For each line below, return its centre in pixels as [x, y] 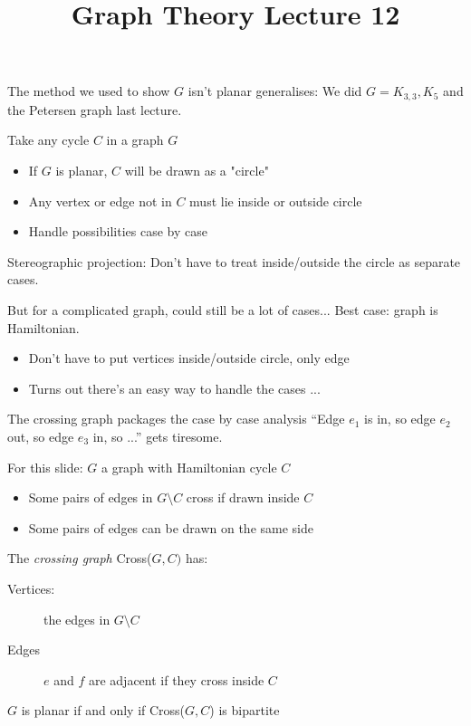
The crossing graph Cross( [80, 558]
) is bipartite [245, 710]
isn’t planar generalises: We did [275, 91]
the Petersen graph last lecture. [95, 109]
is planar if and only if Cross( [103, 710]
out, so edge [41, 436]
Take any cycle [48, 140]
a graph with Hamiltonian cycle [189, 467]
